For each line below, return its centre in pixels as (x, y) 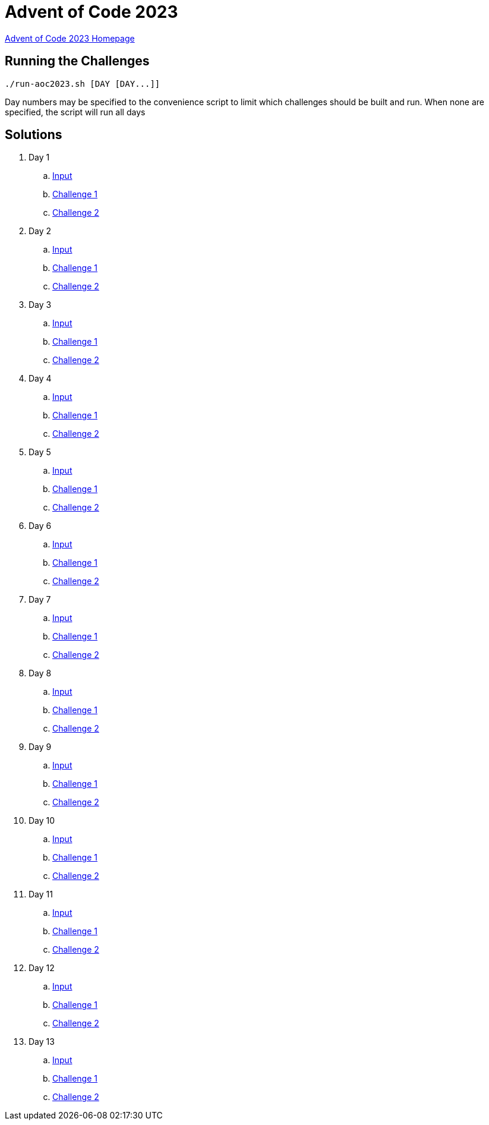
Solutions (34, 135)
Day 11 (41, 894)
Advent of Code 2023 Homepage (70, 38)
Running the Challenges (77, 61)
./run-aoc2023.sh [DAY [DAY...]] (83, 83)
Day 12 (42, 968)
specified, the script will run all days (75, 112)
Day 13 (42, 1042)
